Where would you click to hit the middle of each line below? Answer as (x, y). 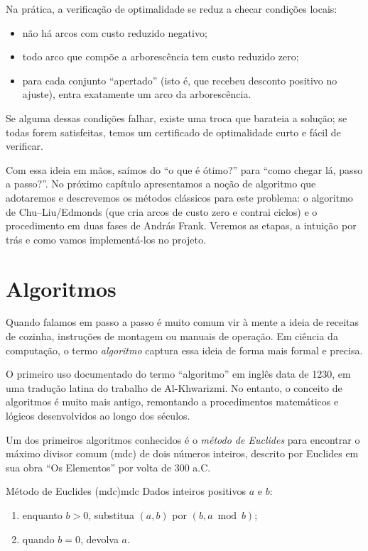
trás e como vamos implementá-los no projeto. (106, 239)
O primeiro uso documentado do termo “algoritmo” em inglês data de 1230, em (178, 374)
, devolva (99, 539)
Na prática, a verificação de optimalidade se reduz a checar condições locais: (172, 9)
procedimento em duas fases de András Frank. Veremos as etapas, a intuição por (181, 225)
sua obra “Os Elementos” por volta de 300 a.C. (108, 467)
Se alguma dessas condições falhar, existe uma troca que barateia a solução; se (177, 118)
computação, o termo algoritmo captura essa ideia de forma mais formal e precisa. (184, 350)
